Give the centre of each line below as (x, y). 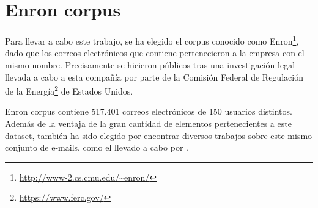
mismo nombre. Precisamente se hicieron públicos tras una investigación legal (150, 64)
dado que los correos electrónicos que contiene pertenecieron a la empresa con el (155, 53)
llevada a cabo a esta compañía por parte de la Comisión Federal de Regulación (154, 77)
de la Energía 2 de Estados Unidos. (69, 90)
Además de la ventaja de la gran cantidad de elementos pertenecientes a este (148, 123)
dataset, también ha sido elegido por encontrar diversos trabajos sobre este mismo (159, 135)
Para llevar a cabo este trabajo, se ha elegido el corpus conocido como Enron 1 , (152, 40)
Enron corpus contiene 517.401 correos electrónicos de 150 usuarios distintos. (149, 111)
